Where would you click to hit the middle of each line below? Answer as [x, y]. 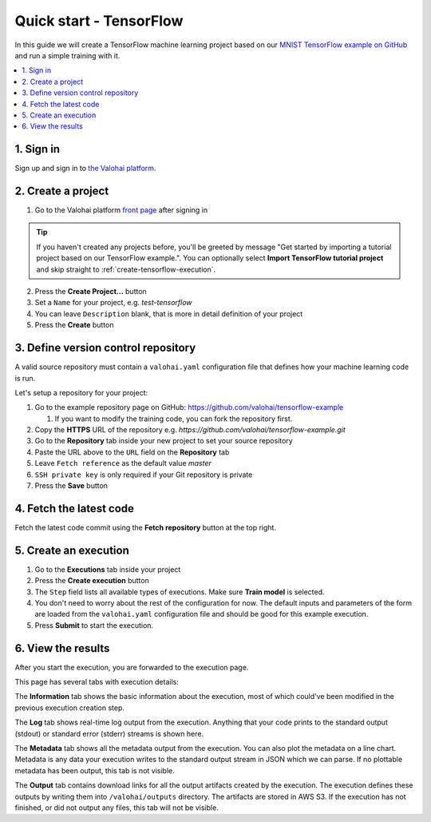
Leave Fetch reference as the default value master [123, 463]
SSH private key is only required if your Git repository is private [144, 475]
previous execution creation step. [70, 708]
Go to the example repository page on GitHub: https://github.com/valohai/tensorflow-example [189, 407]
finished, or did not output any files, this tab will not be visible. [117, 808]
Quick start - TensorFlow [99, 21]
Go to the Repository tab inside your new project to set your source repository [164, 441]
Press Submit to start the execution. [94, 625]
